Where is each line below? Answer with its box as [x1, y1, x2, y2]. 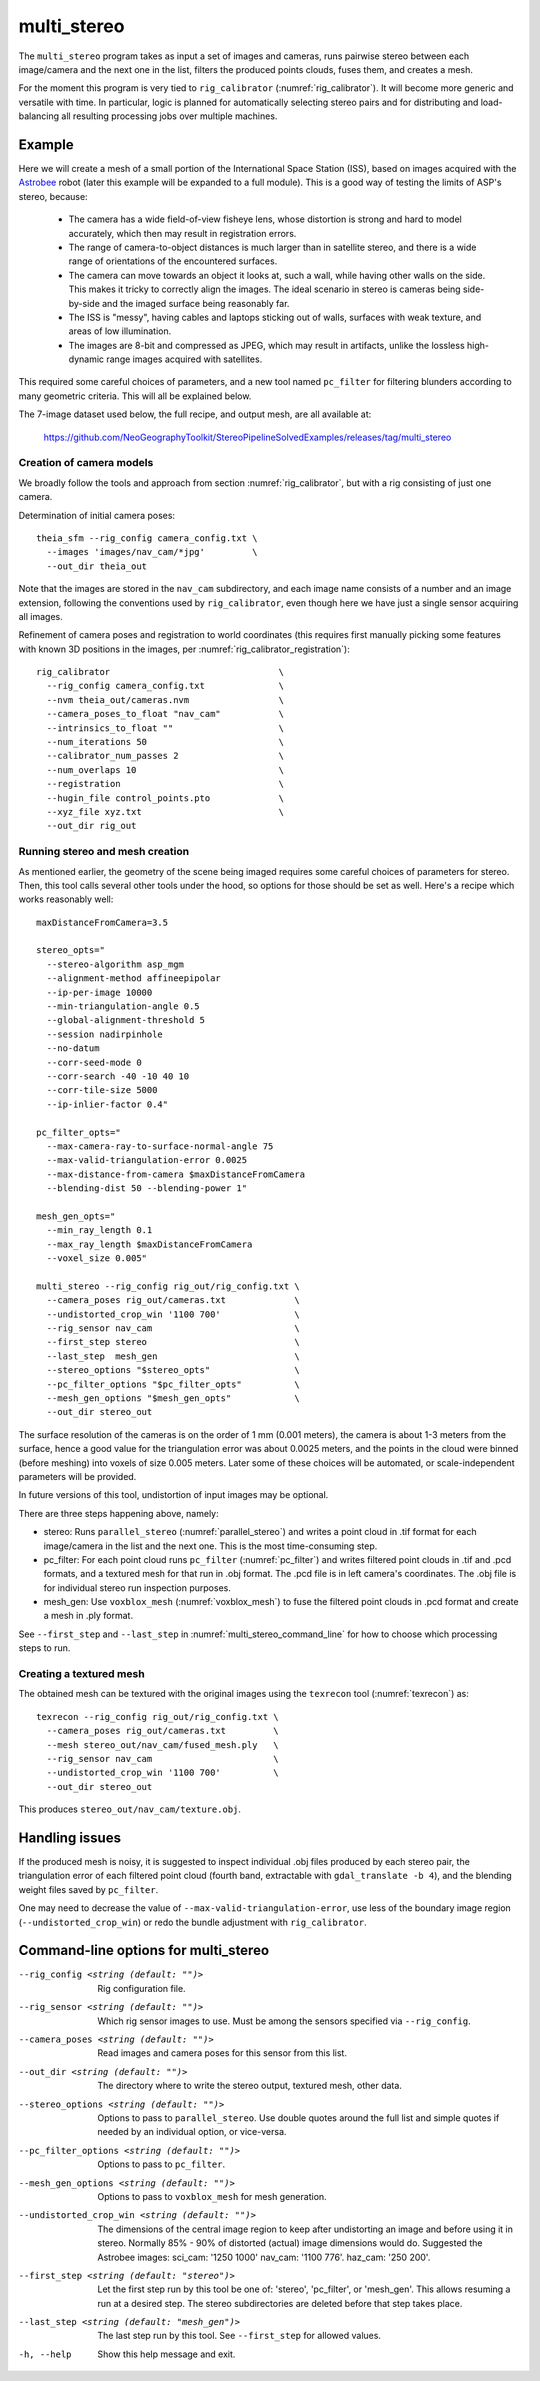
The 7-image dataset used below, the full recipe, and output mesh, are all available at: [18, 408, 372, 420]
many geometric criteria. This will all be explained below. [18, 390, 252, 402]
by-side [68, 297, 100, 309]
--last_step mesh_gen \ [46, 1350, 300, 1362]
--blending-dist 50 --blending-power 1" [46, 1183, 248, 1194]
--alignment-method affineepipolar [46, 973, 222, 984]
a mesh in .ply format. [43, 1610, 134, 1622]
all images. [18, 610, 64, 622]
